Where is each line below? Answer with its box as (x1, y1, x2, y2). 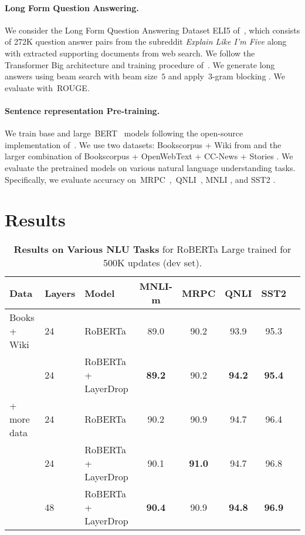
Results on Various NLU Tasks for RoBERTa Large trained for (13, 242, 292, 256)
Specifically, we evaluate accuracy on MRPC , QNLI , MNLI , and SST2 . (5, 173, 276, 185)
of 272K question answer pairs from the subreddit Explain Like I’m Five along (5, 35, 287, 48)
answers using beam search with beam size (5, 70, 158, 82)
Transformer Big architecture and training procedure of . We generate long (5, 58, 275, 71)
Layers (45, 286, 76, 300)
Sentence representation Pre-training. (5, 104, 160, 116)
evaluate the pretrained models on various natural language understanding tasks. (5, 161, 296, 173)
